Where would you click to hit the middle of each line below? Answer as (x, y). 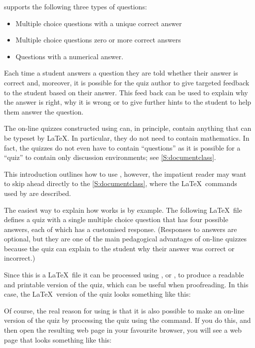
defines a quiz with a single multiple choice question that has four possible (116, 219)
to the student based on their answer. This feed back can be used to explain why (126, 92)
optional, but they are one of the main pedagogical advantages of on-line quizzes (126, 239)
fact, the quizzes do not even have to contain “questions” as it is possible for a (122, 147)
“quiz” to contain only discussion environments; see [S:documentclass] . (110, 157)
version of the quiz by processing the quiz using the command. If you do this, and (127, 320)
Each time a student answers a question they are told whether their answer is (121, 73)
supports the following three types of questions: (75, 6)
